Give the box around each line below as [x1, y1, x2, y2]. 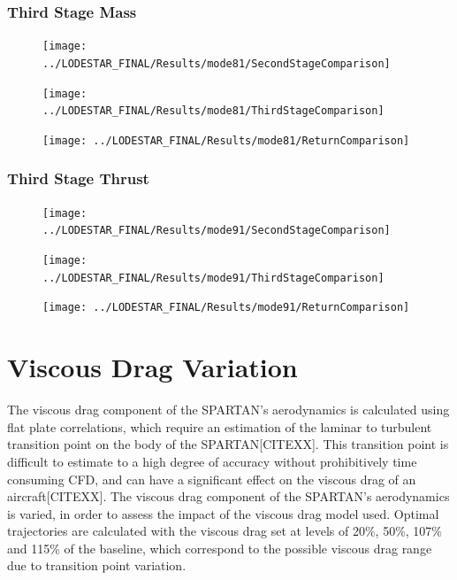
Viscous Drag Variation [7, 349, 298, 385]
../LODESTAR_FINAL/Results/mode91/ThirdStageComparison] [42, 271, 385, 284]
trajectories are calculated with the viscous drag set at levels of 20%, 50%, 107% [7, 522, 443, 540]
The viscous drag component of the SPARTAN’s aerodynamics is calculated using [7, 400, 450, 419]
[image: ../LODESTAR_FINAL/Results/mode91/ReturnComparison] [42, 301, 410, 314]
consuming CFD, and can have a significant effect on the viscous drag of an [7, 469, 416, 488]
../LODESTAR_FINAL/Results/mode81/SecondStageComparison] [42, 57, 391, 70]
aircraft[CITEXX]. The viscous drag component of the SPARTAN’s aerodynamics [7, 487, 450, 506]
